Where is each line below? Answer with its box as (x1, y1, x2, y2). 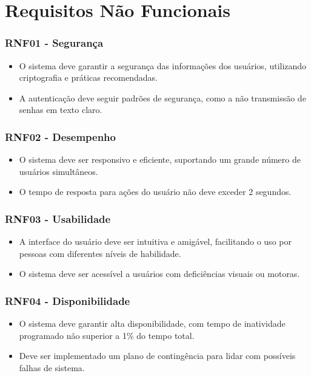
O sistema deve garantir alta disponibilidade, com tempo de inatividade (19, 317, 286, 330)
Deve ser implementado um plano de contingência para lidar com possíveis (19, 349, 296, 362)
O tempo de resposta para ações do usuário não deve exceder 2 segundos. (19, 185, 292, 198)
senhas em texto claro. (19, 103, 102, 116)
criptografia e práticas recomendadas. (19, 71, 158, 84)
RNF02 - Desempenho (5, 129, 116, 144)
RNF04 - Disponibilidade (5, 293, 130, 308)
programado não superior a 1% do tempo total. (19, 329, 195, 341)
